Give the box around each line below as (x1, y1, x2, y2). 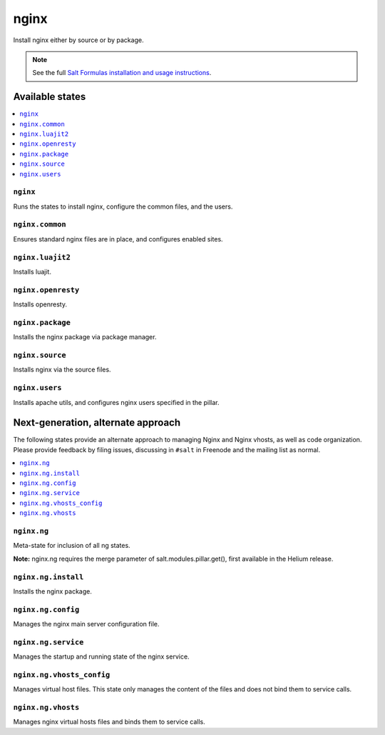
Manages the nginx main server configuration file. (13, 620, 160, 629)
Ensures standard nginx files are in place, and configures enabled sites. (13, 234, 224, 243)
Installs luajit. (13, 268, 51, 276)
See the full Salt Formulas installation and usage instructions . (32, 69, 212, 77)
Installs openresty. (13, 300, 68, 309)
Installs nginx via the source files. (13, 365, 111, 374)
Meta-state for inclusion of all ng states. (13, 541, 131, 550)
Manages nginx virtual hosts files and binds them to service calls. (13, 718, 206, 726)
